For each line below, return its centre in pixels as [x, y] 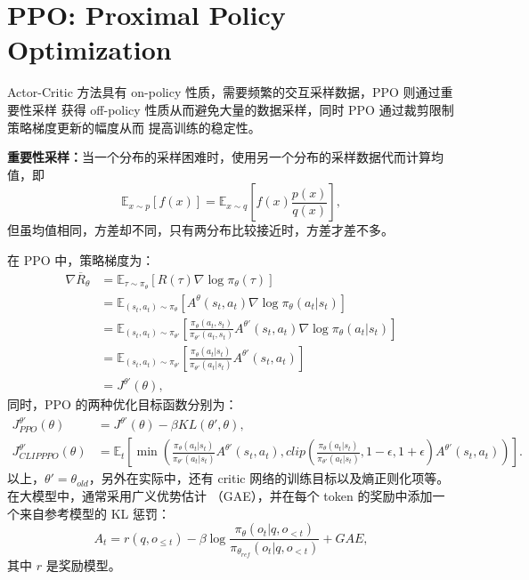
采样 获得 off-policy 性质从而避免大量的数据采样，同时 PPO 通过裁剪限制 [243, 109]
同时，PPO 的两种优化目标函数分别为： [122, 404]
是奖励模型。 [83, 564]
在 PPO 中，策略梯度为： [81, 259]
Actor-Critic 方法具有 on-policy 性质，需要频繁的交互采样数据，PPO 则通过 [224, 92]
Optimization [90, 49]
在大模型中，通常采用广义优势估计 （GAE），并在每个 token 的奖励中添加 [220, 495]
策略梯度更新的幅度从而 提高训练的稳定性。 [134, 127]
